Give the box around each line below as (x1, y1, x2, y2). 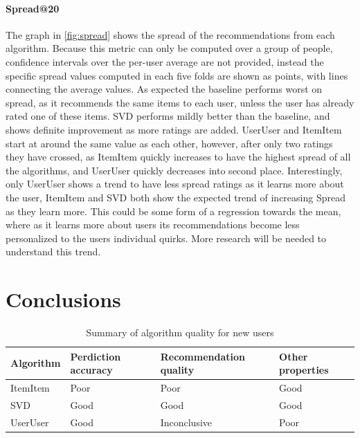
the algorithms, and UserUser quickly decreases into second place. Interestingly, (6, 163, 343, 177)
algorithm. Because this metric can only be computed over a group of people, (6, 41, 333, 55)
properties (279, 363, 329, 377)
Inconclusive (160, 414, 213, 429)
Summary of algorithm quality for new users (86, 325, 274, 340)
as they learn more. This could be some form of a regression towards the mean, (6, 203, 341, 218)
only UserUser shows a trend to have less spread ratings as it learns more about (6, 176, 344, 191)
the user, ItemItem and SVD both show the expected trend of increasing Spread (6, 190, 345, 204)
